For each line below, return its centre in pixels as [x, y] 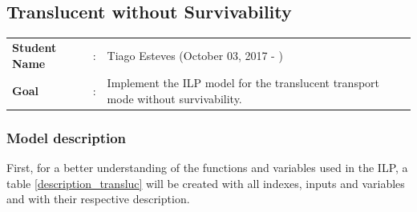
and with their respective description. [98, 199]
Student [34, 47]
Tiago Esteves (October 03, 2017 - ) [195, 55]
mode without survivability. [174, 98]
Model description [67, 138]
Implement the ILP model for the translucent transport [243, 83]
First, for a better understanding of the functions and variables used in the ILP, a [207, 168]
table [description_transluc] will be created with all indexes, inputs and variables [206, 183]
